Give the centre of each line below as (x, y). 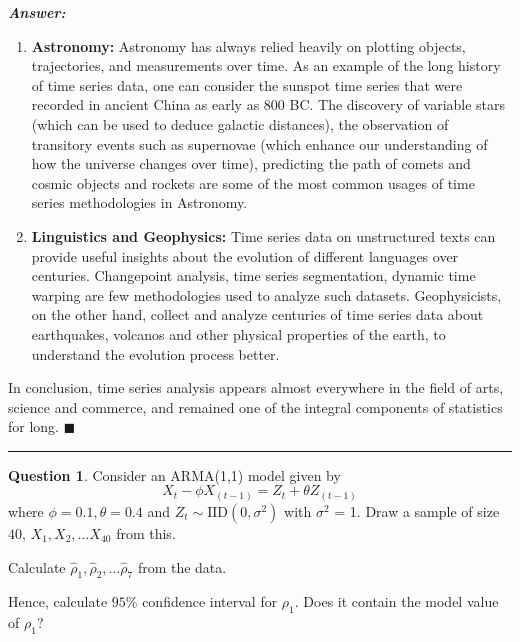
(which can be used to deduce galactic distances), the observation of (240, 123)
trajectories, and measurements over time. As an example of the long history (266, 65)
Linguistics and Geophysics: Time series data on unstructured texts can (263, 235)
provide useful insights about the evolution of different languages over (245, 255)
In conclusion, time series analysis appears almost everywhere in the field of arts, (256, 387)
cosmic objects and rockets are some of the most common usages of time (253, 182)
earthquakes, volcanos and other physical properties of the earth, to (238, 333)
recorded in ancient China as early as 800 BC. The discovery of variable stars (268, 104)
